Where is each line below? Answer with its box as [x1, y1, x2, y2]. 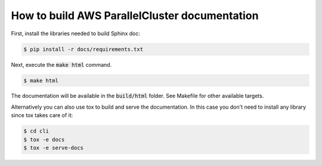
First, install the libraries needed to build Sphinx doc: [11, 30, 140, 37]
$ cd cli [23, 128, 49, 134]
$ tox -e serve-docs [23, 145, 83, 152]
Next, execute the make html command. [11, 61, 112, 68]
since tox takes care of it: [11, 112, 73, 119]
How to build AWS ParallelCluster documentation [11, 9, 259, 22]
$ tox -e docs [23, 136, 65, 143]
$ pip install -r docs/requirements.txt [23, 45, 143, 53]
